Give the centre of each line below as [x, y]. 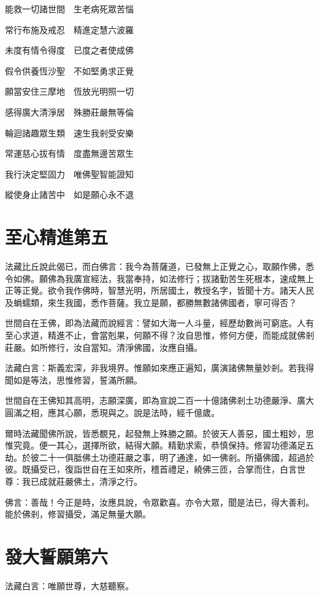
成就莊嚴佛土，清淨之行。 [90, 481]
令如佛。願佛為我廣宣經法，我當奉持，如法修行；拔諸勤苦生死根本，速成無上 [159, 278]
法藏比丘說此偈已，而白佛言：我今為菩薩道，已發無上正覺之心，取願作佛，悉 [159, 266]
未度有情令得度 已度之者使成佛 [69, 50]
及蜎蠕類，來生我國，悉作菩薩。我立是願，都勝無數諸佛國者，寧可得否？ [151, 302]
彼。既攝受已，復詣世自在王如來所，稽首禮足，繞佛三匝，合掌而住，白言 [151, 469]
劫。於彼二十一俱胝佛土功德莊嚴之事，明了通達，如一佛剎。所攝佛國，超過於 [159, 457]
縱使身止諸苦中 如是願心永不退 [69, 194]
